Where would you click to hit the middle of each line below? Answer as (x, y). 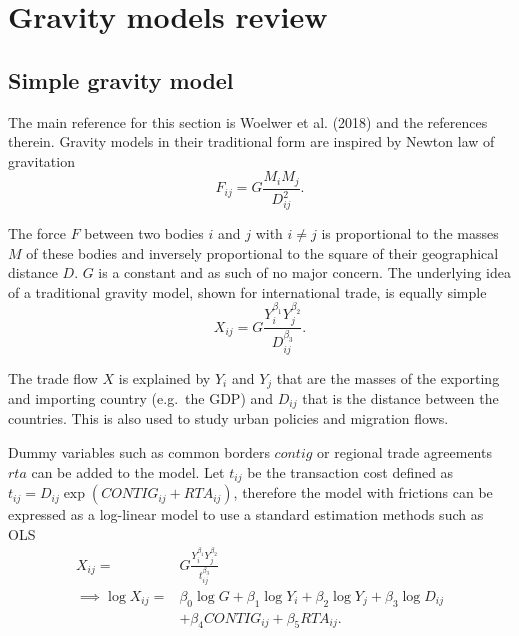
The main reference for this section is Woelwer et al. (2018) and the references (248, 121)
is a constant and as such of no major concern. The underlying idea (305, 272)
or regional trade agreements (404, 452)
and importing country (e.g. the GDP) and (141, 398)
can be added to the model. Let (128, 471)
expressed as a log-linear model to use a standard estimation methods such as (246, 514)
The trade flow (53, 377)
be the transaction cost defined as (350, 471)
